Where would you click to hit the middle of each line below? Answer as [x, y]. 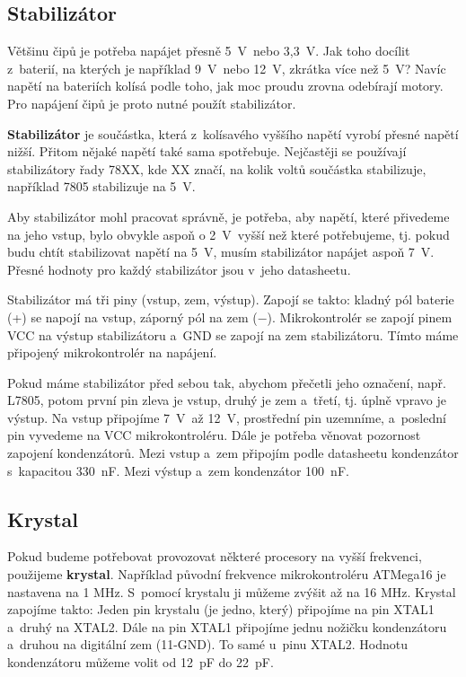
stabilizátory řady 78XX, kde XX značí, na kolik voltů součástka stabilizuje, [217, 168]
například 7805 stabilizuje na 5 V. [101, 186]
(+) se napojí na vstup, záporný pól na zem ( [132, 317]
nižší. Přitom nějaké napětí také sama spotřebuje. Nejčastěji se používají [207, 151]
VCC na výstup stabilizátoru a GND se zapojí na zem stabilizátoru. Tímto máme [233, 334]
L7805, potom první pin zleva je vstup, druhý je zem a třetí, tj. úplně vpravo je [227, 400]
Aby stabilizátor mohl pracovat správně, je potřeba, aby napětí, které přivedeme [229, 216]
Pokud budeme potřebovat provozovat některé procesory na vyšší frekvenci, [215, 556]
